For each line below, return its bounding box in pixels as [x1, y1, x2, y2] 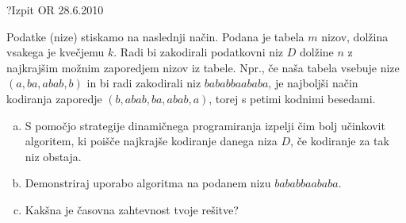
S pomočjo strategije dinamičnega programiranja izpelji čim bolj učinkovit [25, 117, 385, 133]
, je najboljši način [268, 75, 358, 91]
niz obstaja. [25, 148, 82, 164]
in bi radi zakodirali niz [86, 75, 201, 91]
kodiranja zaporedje [6, 90, 102, 106]
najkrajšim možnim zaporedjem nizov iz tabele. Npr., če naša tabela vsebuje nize [6, 59, 400, 75]
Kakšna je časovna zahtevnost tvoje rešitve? [25, 201, 239, 217]
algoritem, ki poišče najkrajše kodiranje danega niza [25, 133, 278, 149]
